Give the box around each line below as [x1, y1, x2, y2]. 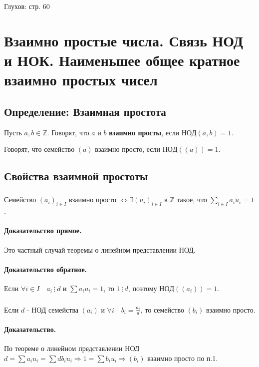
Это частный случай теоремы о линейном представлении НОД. [4, 244, 196, 255]
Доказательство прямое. [4, 225, 82, 236]
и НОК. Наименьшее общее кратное [4, 49, 240, 70]
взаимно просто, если [95, 144, 161, 154]
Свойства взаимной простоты [4, 168, 148, 184]
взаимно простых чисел [4, 69, 158, 90]
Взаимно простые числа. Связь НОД [4, 30, 243, 50]
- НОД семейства [26, 304, 79, 315]
